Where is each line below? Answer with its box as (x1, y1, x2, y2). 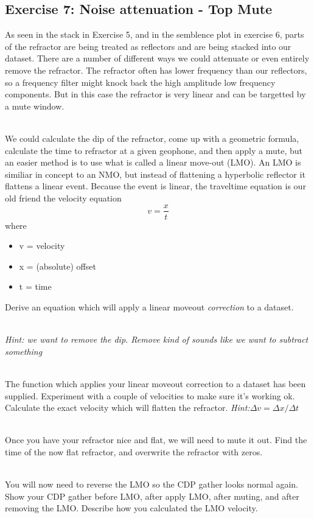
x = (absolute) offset (19, 259, 96, 272)
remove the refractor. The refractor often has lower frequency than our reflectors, (5, 63, 307, 76)
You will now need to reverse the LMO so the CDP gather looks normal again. (5, 478, 299, 491)
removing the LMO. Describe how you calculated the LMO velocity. (5, 502, 258, 514)
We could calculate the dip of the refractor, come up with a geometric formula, (5, 131, 299, 144)
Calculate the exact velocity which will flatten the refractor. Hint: (5, 401, 250, 414)
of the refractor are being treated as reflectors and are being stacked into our (5, 40, 291, 52)
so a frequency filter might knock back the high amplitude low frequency (5, 75, 276, 88)
